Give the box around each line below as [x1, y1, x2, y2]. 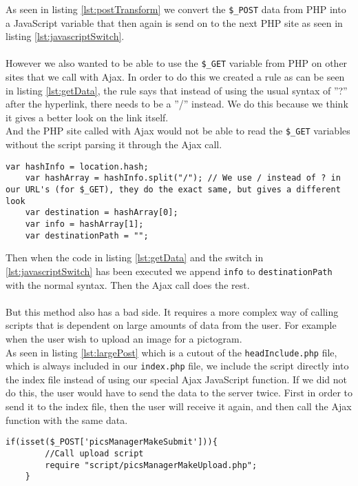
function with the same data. [6, 412, 128, 427]
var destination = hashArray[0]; [25, 207, 178, 218]
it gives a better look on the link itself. [6, 110, 169, 124]
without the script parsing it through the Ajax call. [6, 137, 222, 152]
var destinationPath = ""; [25, 230, 149, 241]
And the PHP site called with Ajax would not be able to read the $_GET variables [6, 123, 350, 138]
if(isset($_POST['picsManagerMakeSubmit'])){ [6, 437, 218, 447]
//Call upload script [45, 448, 144, 458]
